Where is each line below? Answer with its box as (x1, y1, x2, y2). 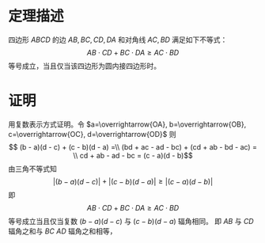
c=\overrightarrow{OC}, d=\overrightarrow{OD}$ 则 (8, 129, 176, 139)
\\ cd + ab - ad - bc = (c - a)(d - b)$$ (73, 150, 193, 160)
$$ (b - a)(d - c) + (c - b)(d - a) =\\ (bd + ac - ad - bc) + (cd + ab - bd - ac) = (9, 142, 257, 151)
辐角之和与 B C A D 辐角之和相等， (8, 226, 117, 236)
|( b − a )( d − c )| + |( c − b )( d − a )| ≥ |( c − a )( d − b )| (52, 177, 214, 186)
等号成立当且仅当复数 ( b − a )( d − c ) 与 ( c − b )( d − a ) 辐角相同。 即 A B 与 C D (8, 216, 255, 226)
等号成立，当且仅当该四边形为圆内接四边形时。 (8, 61, 161, 70)
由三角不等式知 (8, 164, 57, 173)
